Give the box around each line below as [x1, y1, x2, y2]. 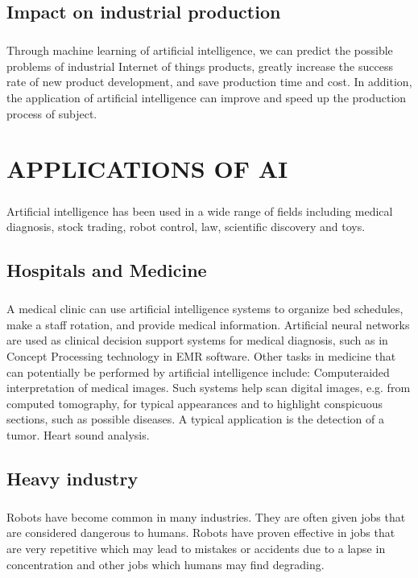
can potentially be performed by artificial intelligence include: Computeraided [6, 363, 390, 380]
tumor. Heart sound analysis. [6, 426, 150, 443]
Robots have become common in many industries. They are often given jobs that [6, 508, 406, 525]
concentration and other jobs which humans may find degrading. [6, 555, 325, 572]
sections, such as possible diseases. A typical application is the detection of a [6, 411, 384, 427]
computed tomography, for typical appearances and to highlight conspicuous [6, 394, 383, 411]
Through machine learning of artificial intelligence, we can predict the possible [6, 42, 393, 59]
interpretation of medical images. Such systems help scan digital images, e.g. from [6, 379, 411, 396]
